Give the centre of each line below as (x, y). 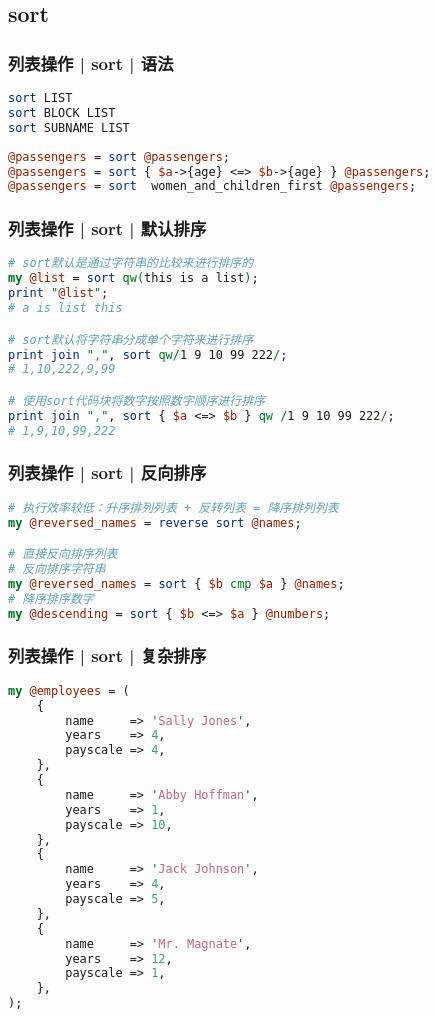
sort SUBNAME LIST (69, 127)
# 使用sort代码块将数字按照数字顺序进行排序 (136, 400)
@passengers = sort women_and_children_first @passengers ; (212, 186)
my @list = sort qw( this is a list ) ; (133, 278)
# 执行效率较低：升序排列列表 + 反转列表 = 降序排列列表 (173, 507)
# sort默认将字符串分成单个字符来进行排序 (131, 339)
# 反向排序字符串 (57, 569)
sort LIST (40, 98)
